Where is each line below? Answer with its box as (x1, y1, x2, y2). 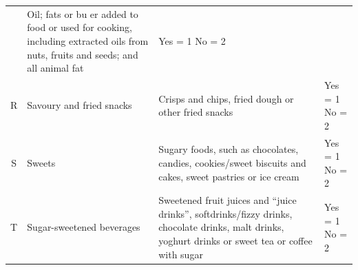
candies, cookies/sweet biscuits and (158, 155, 306, 169)
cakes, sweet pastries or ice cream (158, 169, 299, 183)
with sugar (158, 247, 203, 261)
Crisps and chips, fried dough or (158, 91, 294, 105)
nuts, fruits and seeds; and (27, 47, 138, 61)
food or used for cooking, (27, 20, 132, 34)
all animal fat (27, 61, 84, 75)
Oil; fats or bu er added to (27, 6, 138, 21)
